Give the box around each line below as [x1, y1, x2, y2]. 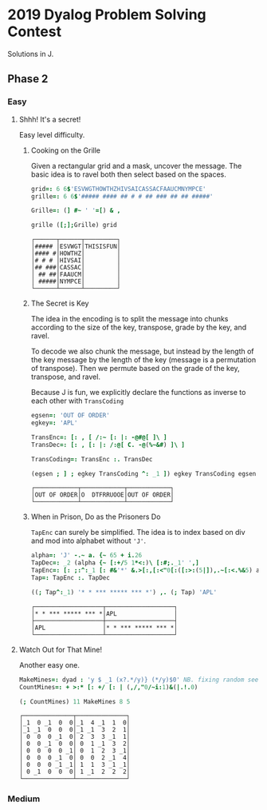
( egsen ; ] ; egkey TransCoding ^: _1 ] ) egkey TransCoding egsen [30, 469, 257, 477]
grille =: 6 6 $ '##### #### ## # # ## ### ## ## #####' [30, 192, 214, 201]
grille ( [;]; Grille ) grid [30, 221, 117, 229]
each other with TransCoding [30, 396, 124, 405]
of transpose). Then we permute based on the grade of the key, [30, 364, 240, 373]
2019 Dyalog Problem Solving [7, 6, 206, 24]
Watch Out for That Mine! [18, 644, 103, 654]
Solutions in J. [7, 49, 54, 58]
